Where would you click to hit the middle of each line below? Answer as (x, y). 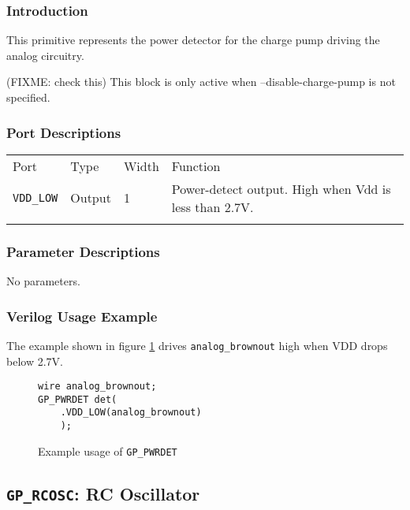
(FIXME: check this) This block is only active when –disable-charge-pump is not (201, 82)
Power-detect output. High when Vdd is (281, 188)
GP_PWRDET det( (78, 399)
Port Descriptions (64, 132)
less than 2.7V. (212, 207)
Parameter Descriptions (83, 251)
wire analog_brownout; (97, 387)
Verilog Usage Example (82, 316)
